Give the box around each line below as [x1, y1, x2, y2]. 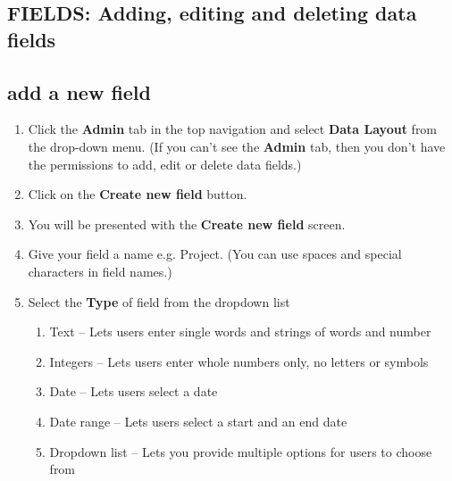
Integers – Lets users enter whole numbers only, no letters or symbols [49, 352, 429, 370]
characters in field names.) [28, 261, 172, 280]
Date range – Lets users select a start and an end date [49, 411, 347, 430]
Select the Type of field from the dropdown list [28, 292, 290, 311]
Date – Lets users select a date [49, 382, 218, 401]
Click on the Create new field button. [28, 185, 247, 203]
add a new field [7, 78, 151, 105]
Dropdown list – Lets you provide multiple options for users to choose [49, 442, 432, 460]
